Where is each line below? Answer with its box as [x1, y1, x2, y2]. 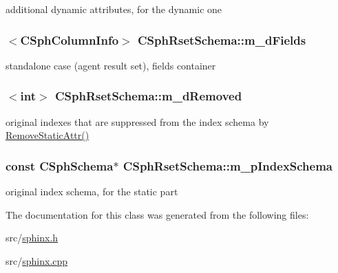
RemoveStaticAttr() [6, 128, 89, 142]
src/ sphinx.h [6, 230, 59, 245]
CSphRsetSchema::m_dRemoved [54, 87, 242, 105]
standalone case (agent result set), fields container [6, 58, 216, 72]
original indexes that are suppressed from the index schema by [6, 114, 269, 129]
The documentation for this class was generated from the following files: [6, 207, 309, 221]
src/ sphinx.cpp [6, 253, 68, 267]
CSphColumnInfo [20, 31, 119, 48]
